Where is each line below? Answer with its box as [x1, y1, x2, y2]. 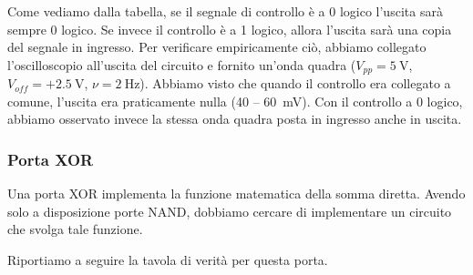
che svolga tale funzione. [7, 219, 143, 239]
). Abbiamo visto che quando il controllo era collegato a [139, 74, 451, 93]
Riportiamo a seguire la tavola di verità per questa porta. [7, 250, 328, 270]
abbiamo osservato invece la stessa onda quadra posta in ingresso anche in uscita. [7, 109, 462, 128]
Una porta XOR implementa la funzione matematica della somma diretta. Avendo [7, 184, 466, 203]
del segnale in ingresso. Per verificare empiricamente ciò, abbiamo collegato [7, 37, 427, 56]
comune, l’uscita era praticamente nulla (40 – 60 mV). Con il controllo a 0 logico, [7, 91, 463, 110]
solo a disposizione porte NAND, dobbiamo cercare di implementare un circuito [7, 201, 452, 220]
